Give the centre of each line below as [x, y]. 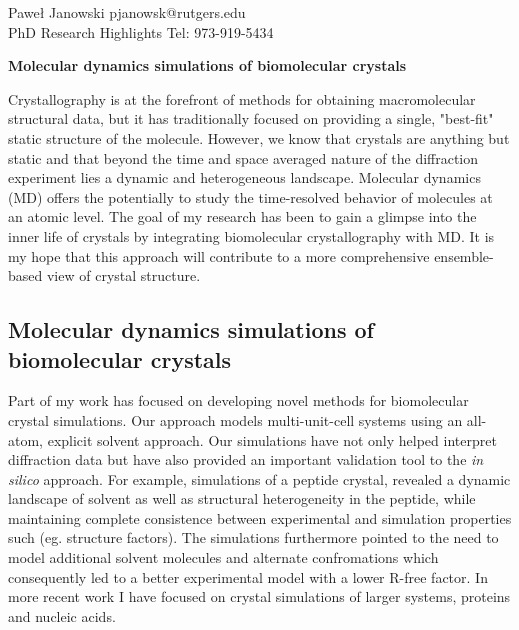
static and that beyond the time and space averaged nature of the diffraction [243, 157]
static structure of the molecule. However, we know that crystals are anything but [259, 137]
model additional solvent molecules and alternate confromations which [223, 557]
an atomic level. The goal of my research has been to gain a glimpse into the [242, 216]
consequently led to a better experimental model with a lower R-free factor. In [248, 576]
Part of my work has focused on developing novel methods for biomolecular [238, 400]
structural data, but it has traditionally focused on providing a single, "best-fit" [251, 118]
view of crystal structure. [123, 275]
